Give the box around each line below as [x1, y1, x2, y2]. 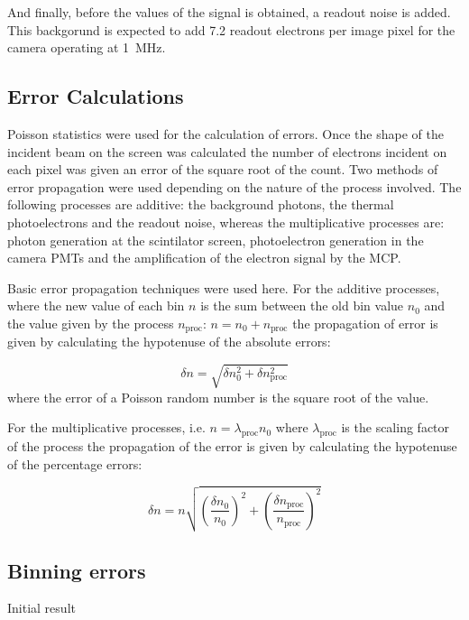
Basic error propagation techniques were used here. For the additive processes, [7, 278, 440, 297]
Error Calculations [7, 82, 184, 110]
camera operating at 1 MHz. [7, 38, 166, 57]
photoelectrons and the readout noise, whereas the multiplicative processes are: [7, 212, 445, 231]
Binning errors [7, 556, 146, 584]
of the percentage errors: [7, 454, 143, 473]
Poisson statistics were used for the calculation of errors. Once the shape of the [7, 124, 444, 143]
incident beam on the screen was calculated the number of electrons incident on [7, 142, 447, 161]
